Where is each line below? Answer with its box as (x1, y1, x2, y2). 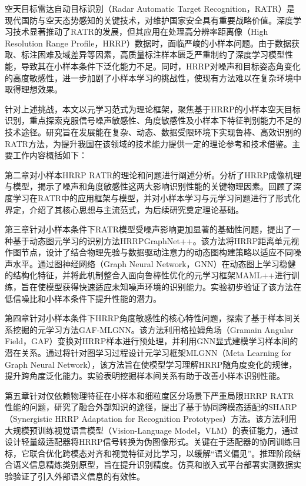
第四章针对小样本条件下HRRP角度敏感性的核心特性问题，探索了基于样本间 (5, 312, 292, 324)
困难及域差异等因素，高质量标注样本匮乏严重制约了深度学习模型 (37, 48, 285, 61)
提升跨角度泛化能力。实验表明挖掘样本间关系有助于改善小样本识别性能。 (5, 370, 285, 382)
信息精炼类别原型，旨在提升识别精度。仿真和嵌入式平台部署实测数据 (29, 458, 293, 471)
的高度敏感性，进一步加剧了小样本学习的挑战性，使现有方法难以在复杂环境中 (5, 71, 301, 84)
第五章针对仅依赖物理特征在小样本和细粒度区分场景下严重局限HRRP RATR (5, 389, 294, 401)
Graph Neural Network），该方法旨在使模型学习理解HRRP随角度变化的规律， (5, 358, 297, 370)
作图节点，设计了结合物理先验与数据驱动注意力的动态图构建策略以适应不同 (5, 246, 293, 258)
